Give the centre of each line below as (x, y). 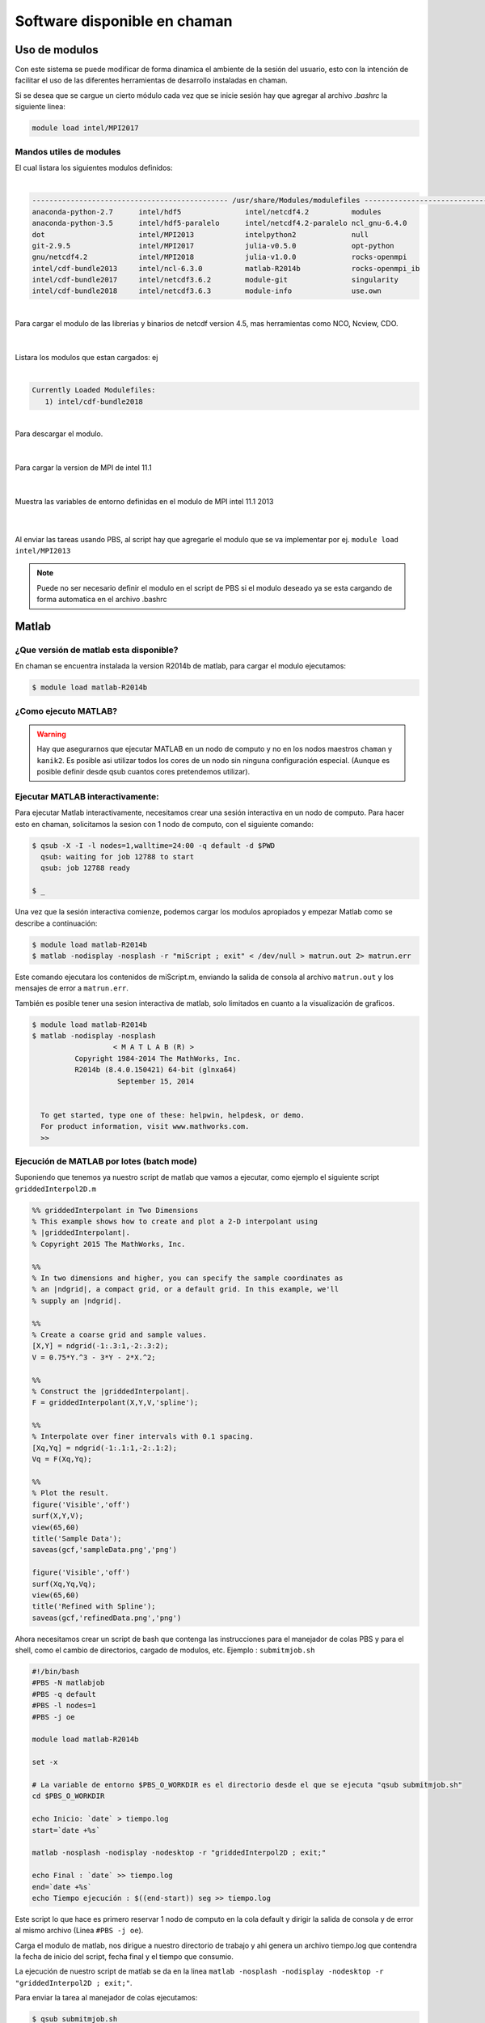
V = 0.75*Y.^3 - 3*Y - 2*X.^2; (94, 1357)
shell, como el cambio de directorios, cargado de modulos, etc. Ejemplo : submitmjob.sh (165, 1650)
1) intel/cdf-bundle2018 (94, 401)
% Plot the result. (70, 1493)
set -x (45, 1762)
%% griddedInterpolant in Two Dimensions (115, 1210)
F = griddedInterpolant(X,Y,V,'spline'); (115, 1403)
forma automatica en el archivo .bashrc (102, 600)
